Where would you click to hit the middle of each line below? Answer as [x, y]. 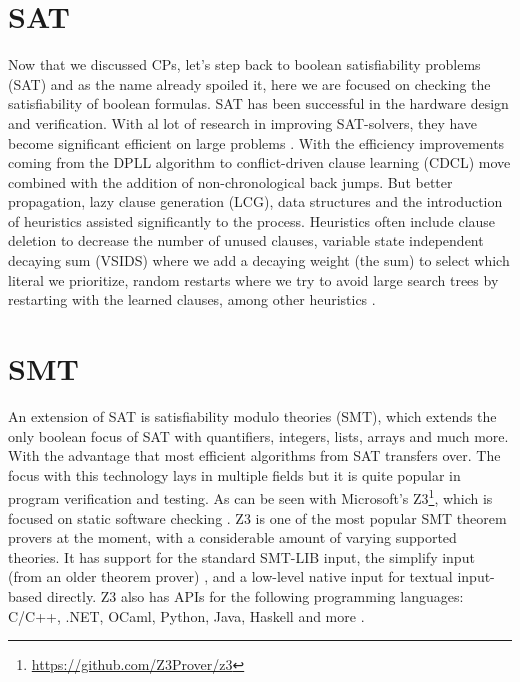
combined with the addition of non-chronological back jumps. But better [230, 181]
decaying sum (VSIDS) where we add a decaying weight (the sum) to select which [259, 260]
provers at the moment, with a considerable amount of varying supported [232, 537]
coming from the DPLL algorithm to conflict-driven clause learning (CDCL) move [259, 162]
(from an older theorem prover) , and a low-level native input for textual [230, 576]
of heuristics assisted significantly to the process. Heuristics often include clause [252, 220]
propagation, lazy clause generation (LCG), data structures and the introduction [255, 201]
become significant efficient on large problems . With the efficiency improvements [256, 142]
